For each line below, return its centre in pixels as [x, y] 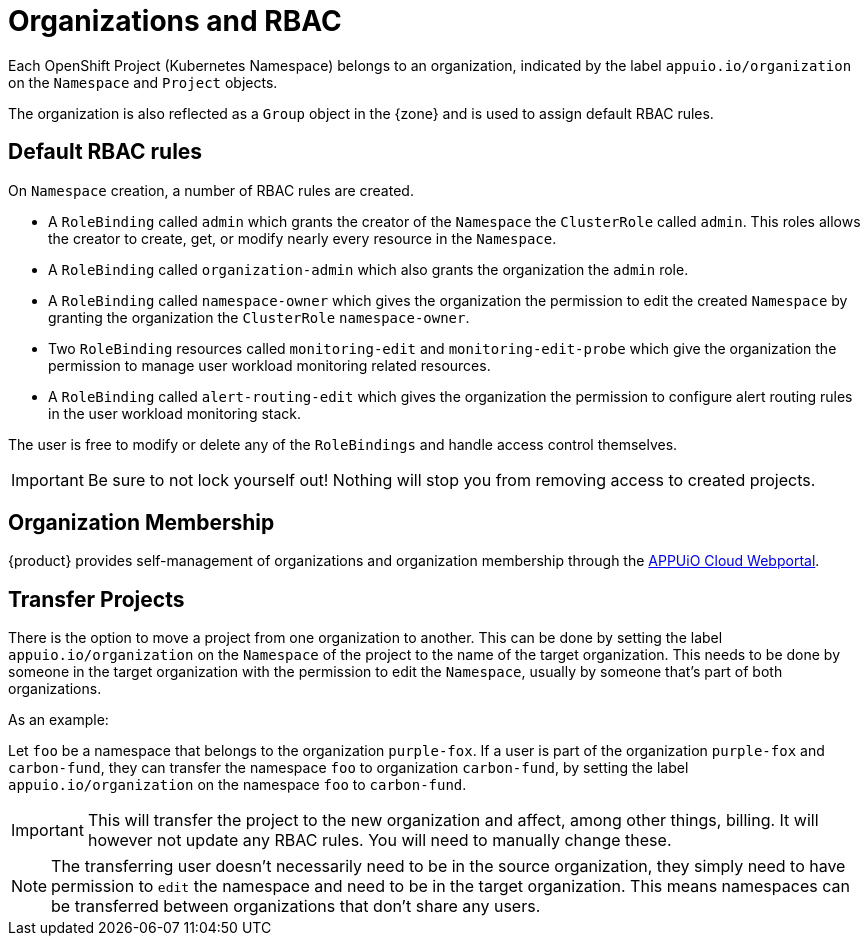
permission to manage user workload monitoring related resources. [269, 365]
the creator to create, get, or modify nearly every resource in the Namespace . [302, 238]
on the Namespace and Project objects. [143, 82]
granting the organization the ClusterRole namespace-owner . [259, 317]
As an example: [58, 720]
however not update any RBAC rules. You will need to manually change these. [379, 840]
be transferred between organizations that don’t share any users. [296, 906]
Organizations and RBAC [175, 21]
